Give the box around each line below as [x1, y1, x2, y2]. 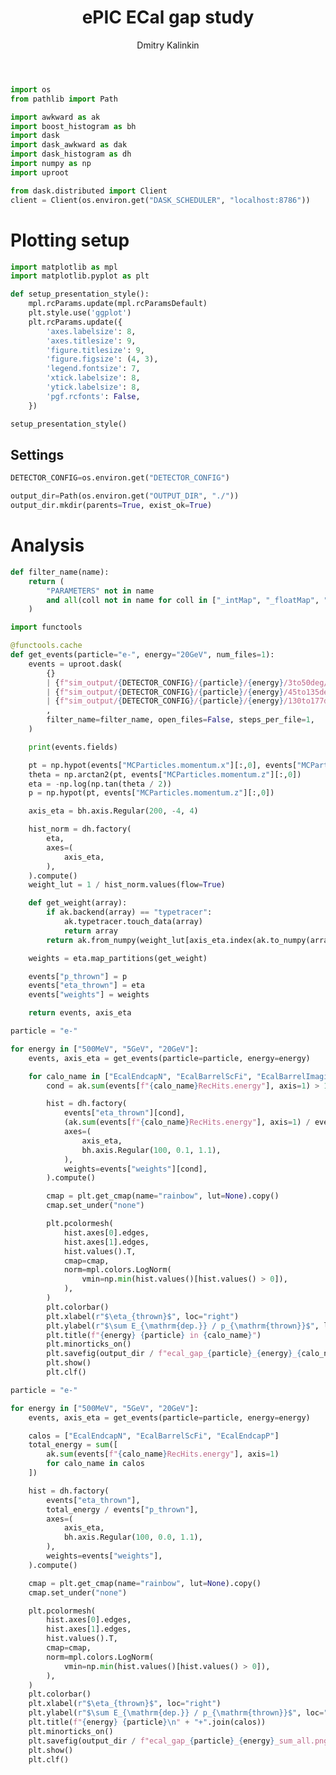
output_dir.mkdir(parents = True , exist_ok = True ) [10, 501, 213, 511]
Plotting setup [10, 229, 130, 251]
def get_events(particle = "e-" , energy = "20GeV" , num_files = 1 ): [10, 650, 275, 660]
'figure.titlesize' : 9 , [46, 345, 145, 355]
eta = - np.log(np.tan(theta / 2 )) [28, 779, 172, 789]
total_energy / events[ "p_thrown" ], [46, 1504, 199, 1515]
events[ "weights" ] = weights [28, 990, 150, 1000]
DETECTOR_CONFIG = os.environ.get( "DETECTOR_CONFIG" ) [10, 473, 230, 483]
